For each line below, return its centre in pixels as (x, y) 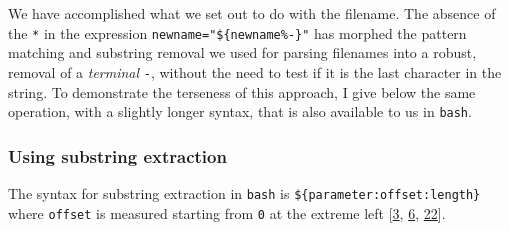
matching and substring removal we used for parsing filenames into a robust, (242, 52)
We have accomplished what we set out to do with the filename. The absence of (252, 13)
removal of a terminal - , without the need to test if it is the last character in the (255, 71)
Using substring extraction (117, 155)
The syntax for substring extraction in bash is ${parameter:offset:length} (244, 192)
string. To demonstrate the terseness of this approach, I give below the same (242, 91)
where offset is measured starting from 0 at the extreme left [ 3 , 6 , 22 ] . (227, 212)
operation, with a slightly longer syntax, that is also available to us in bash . (240, 111)
